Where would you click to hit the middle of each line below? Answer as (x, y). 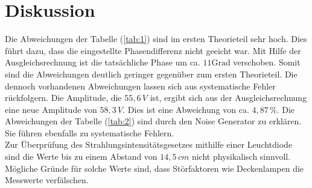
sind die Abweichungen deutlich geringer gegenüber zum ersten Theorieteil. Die (151, 74)
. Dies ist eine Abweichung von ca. (186, 109)
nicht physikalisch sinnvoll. (241, 156)
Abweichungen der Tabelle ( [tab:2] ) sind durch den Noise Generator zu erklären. (153, 121)
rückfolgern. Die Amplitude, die (63, 98)
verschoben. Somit (267, 62)
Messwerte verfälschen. (47, 180)
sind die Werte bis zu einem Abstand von (81, 156)
